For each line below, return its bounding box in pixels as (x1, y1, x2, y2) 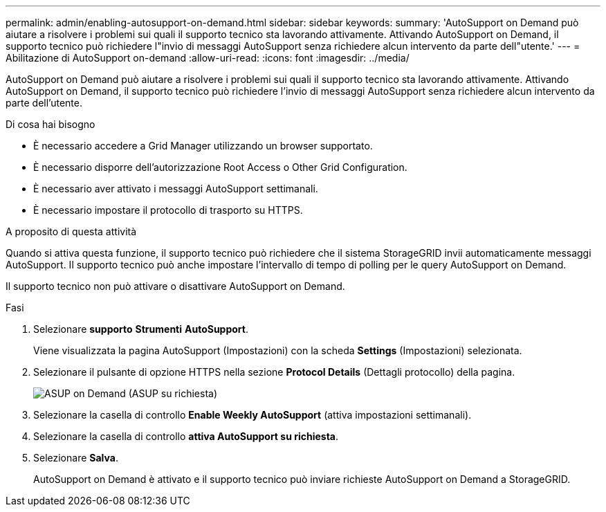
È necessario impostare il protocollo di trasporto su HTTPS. (33, 204, 303, 216)
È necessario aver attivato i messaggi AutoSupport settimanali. (33, 183, 318, 194)
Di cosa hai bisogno (6, 118, 95, 130)
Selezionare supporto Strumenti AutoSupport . (33, 323, 248, 335)
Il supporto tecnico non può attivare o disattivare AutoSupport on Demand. (6, 280, 345, 292)
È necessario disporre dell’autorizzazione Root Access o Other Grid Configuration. (33, 161, 407, 173)
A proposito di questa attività (6, 226, 137, 237)
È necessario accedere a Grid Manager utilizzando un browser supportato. (33, 140, 373, 152)
